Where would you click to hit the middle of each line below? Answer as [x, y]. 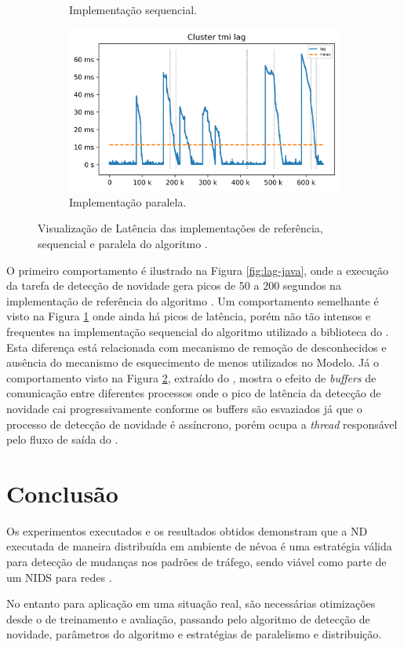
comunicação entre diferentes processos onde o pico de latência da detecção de [194, 393]
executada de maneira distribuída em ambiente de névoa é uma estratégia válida [199, 546]
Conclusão [62, 493]
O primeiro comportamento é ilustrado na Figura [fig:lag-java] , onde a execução [197, 270]
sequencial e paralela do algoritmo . [123, 243]
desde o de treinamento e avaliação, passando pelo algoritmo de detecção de [188, 618]
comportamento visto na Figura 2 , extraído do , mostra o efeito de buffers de [191, 377]
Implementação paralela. [128, 201]
